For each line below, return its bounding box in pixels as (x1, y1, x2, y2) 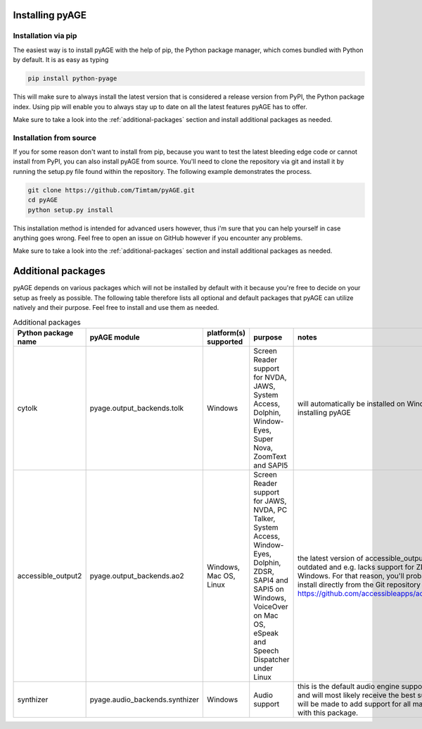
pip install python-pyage (27, 75, 117, 82)
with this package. (298, 708, 359, 718)
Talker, (253, 513, 276, 523)
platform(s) (207, 328, 246, 337)
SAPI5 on (253, 584, 284, 594)
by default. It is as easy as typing (13, 56, 109, 64)
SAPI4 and (253, 575, 288, 585)
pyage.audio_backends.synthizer (89, 694, 200, 704)
